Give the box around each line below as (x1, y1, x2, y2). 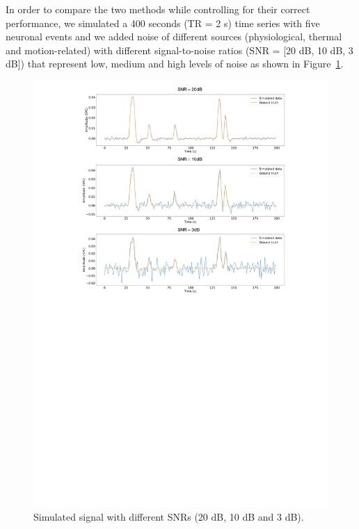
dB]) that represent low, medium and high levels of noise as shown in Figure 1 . (6, 56, 344, 71)
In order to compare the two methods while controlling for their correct (6, 2, 310, 16)
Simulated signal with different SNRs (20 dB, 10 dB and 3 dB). (33, 509, 304, 523)
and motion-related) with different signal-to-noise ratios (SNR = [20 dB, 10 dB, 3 (6, 42, 353, 57)
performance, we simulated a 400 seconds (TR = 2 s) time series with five (6, 15, 320, 30)
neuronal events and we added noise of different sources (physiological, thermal (6, 29, 342, 44)
